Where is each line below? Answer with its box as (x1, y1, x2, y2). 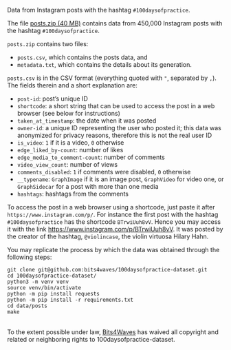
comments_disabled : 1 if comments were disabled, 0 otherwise (16, 168, 191, 176)
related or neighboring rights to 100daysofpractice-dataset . (7, 336, 175, 343)
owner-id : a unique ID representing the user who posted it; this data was (16, 124, 221, 132)
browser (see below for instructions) (16, 110, 120, 117)
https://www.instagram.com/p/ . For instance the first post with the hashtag (7, 210, 219, 218)
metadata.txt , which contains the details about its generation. (16, 61, 192, 68)
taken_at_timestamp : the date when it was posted (16, 116, 157, 125)
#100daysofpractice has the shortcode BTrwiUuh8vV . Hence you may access (7, 218, 221, 226)
